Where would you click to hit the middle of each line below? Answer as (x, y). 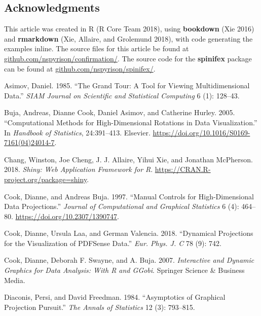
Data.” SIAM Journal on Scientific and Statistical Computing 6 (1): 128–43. (122, 95)
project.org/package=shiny (46, 179)
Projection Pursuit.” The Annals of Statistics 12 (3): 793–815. (100, 307)
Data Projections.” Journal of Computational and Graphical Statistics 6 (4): (122, 206)
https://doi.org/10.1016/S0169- (201, 132)
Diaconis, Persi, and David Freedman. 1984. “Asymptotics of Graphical (115, 297)
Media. (15, 280)
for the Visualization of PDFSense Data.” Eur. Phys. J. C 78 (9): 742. (113, 243)
